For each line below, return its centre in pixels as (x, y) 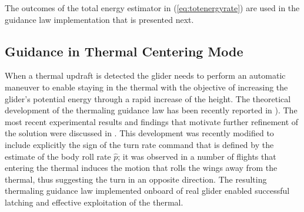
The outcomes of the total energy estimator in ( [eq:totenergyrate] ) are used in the (152, 8)
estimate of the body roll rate (58, 156)
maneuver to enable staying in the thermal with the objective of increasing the (146, 87)
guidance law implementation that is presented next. (99, 19)
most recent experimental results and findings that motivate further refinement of (152, 121)
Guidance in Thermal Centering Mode (124, 51)
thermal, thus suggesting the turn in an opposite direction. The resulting (136, 179)
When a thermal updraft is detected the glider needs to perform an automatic (145, 75)
